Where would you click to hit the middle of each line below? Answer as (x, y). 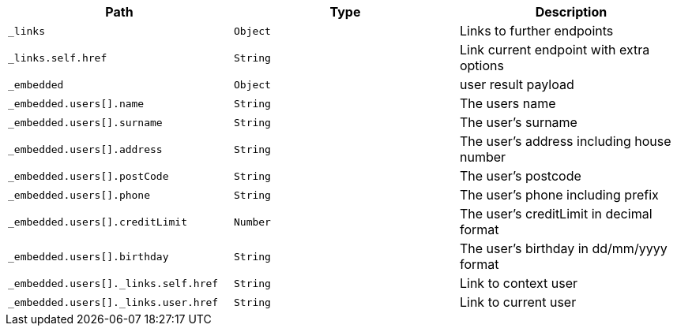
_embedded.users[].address (85, 149)
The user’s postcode (520, 176)
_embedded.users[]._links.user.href (113, 302)
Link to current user (518, 302)
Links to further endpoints (536, 31)
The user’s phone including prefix (559, 195)
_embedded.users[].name (76, 103)
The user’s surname (518, 122)
